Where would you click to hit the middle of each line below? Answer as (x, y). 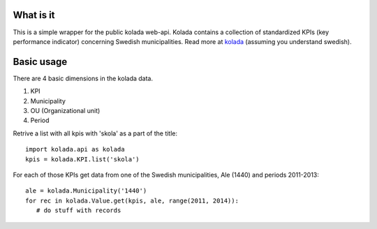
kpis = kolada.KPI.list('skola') (82, 159)
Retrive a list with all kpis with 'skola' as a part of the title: (95, 133)
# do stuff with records (79, 210)
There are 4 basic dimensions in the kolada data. (83, 78)
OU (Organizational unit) (65, 110)
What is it (34, 15)
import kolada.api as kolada (75, 149)
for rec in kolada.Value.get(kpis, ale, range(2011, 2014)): (132, 200)
